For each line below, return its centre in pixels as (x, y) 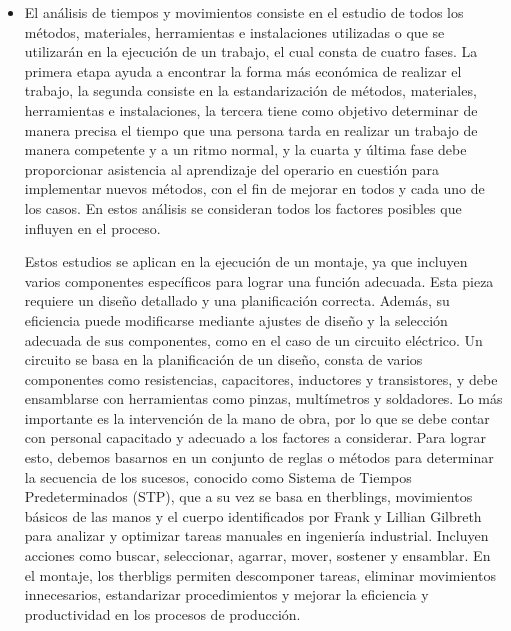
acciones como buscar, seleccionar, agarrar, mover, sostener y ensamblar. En (257, 555)
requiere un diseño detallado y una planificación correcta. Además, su (237, 300)
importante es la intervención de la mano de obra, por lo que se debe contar (257, 417)
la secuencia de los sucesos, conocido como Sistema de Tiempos (218, 476)
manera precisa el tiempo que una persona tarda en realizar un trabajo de (251, 129)
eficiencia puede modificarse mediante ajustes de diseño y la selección (236, 319)
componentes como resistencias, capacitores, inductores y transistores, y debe (261, 378)
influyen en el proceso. (92, 227)
